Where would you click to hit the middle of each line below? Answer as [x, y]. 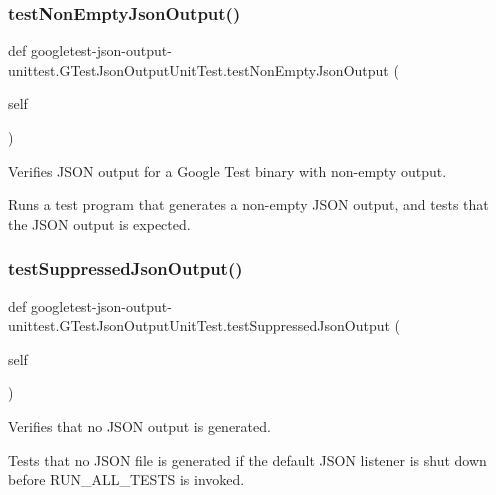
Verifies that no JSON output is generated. [139, 425]
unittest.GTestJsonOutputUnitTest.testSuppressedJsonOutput [199, 325]
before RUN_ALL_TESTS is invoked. [126, 479]
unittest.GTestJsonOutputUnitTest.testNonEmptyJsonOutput [198, 69]
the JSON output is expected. [99, 223]
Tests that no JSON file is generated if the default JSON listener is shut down [247, 459]
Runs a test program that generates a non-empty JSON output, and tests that [248, 204]
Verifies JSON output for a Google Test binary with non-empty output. [227, 170]
